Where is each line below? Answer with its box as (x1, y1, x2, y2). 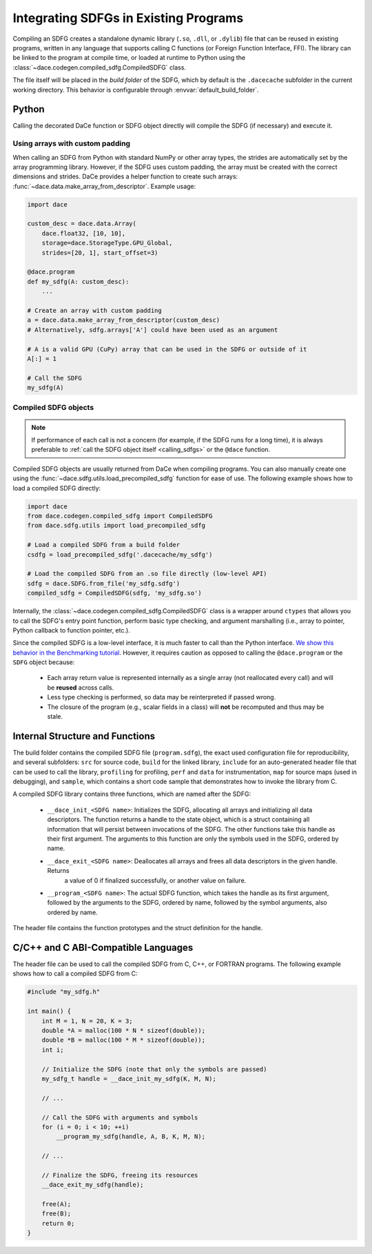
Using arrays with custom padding (12, 138, 131, 148)
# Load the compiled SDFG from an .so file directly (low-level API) (27, 570, 267, 578)
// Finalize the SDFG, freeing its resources (41, 1171, 198, 1179)
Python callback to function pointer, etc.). (12, 626, 130, 634)
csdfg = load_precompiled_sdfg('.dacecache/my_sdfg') (27, 551, 213, 558)
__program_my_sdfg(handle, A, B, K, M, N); (56, 1133, 206, 1140)
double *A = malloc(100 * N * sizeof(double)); (41, 1027, 206, 1035)
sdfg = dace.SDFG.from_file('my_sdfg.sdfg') (27, 579, 180, 587)
